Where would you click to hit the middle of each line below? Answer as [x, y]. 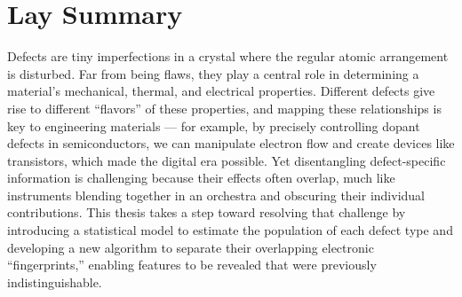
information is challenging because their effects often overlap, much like [201, 178]
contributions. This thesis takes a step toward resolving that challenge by [207, 212]
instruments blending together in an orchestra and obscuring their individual [216, 195]
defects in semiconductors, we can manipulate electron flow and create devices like [231, 143]
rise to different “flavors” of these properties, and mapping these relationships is [224, 108]
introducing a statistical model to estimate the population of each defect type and [230, 230]
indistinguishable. [55, 281]
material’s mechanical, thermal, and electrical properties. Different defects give [221, 91]
